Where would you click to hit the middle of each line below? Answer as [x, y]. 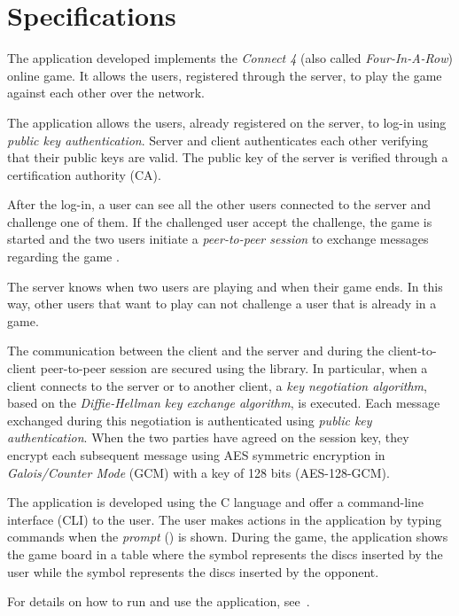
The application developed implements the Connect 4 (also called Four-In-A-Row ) [230, 58]
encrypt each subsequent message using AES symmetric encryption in [196, 455]
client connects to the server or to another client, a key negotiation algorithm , [217, 385]
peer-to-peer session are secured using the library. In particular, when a [234, 368]
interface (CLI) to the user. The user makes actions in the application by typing [225, 519]
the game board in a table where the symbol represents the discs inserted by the [225, 554]
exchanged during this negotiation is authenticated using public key [190, 420]
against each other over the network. [106, 93]
